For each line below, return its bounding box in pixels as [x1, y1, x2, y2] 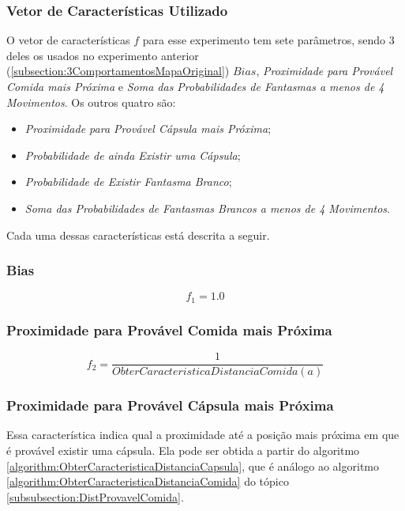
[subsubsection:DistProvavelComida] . [6, 488, 184, 505]
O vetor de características [6, 32, 130, 48]
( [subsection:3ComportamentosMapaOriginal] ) [6, 62, 230, 79]
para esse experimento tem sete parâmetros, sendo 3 [142, 32, 395, 48]
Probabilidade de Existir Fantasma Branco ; [24, 173, 232, 190]
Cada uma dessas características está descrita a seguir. [6, 226, 270, 243]
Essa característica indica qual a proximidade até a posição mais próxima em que [6, 426, 399, 443]
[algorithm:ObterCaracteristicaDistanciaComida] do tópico [6, 473, 289, 490]
